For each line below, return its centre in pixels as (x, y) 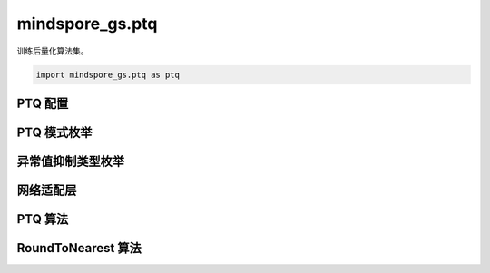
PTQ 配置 (43, 103)
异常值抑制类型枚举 (70, 161)
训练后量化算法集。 (53, 51)
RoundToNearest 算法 (79, 248)
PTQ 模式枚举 (54, 132)
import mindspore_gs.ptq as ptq (108, 74)
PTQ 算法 (43, 219)
